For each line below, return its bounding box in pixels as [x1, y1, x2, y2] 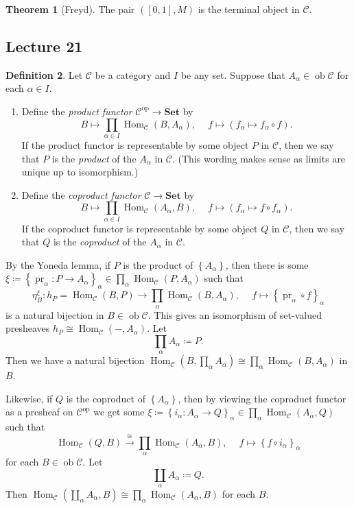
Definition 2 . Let [5, 67, 83, 82]
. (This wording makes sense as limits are [172, 151, 346, 165]
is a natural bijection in [5, 307, 104, 322]
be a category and [95, 67, 171, 82]
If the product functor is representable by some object [21, 137, 249, 152]
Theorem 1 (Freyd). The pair [5, 2, 135, 16]
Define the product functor [21, 104, 132, 118]
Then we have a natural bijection [5, 353, 145, 367]
